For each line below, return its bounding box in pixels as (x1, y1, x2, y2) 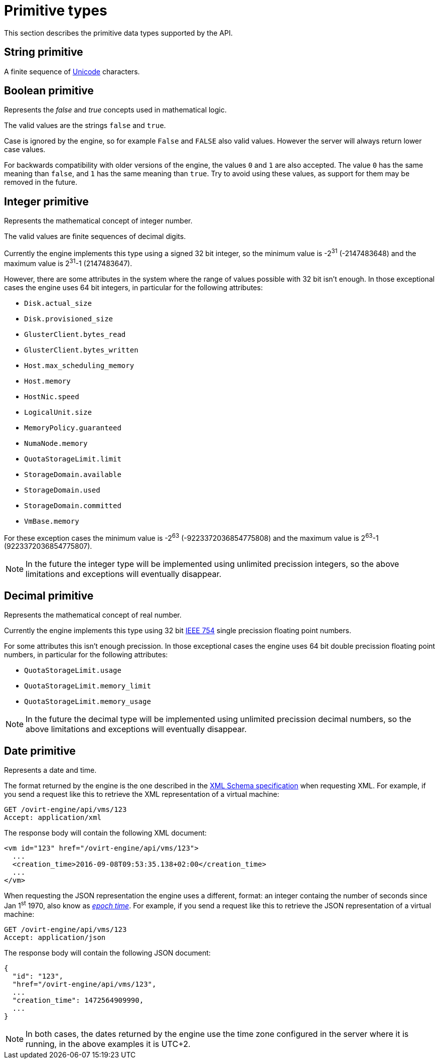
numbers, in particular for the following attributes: (4, 650, 168, 659)
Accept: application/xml (4, 813, 101, 821)
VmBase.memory (24, 517, 79, 525)
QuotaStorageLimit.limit (24, 454, 121, 463)
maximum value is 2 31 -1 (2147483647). (4, 257, 132, 268)
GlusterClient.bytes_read (24, 330, 126, 338)
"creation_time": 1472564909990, (12, 996, 144, 1004)
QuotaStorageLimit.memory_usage (24, 697, 151, 706)
